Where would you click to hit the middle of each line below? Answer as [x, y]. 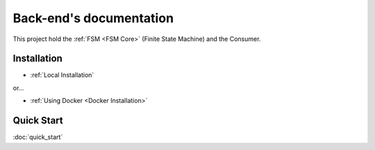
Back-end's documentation [93, 18]
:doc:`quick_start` [38, 137]
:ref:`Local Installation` [62, 75]
